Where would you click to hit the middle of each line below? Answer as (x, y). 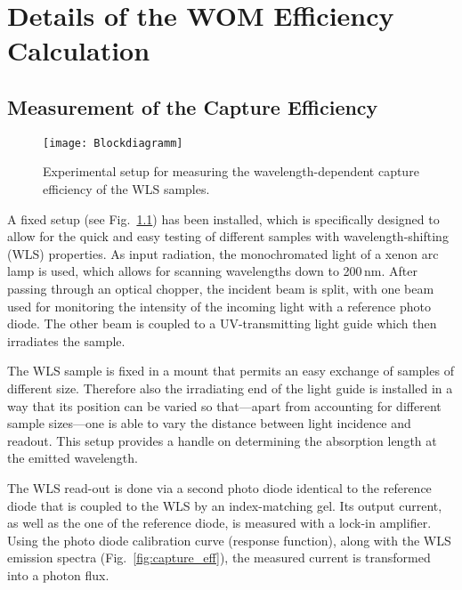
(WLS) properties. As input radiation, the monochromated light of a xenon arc (223, 253)
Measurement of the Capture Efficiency (193, 106)
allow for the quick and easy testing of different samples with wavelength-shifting (228, 236)
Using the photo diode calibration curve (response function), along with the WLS (229, 540)
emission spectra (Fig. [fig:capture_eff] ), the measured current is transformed (219, 558)
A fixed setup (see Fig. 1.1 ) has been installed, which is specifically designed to (223, 218)
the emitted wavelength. (73, 458)
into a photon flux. (58, 574)
